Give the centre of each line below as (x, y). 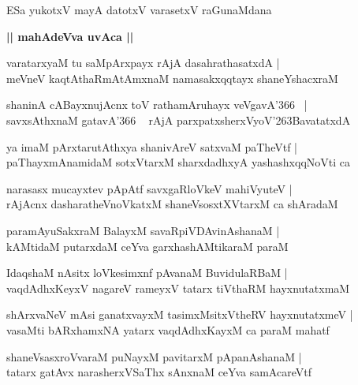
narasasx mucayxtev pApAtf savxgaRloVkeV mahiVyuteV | (149, 188)
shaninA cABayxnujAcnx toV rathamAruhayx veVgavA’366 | (157, 105)
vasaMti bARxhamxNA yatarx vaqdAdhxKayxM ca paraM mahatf (168, 329)
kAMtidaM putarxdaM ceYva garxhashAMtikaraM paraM (147, 246)
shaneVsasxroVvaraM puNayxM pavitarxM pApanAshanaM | (154, 356)
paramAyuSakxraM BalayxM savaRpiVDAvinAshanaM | (143, 230)
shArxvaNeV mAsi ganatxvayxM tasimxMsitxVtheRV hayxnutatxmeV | (180, 314)
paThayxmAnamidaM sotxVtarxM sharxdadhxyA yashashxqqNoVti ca (179, 162)
